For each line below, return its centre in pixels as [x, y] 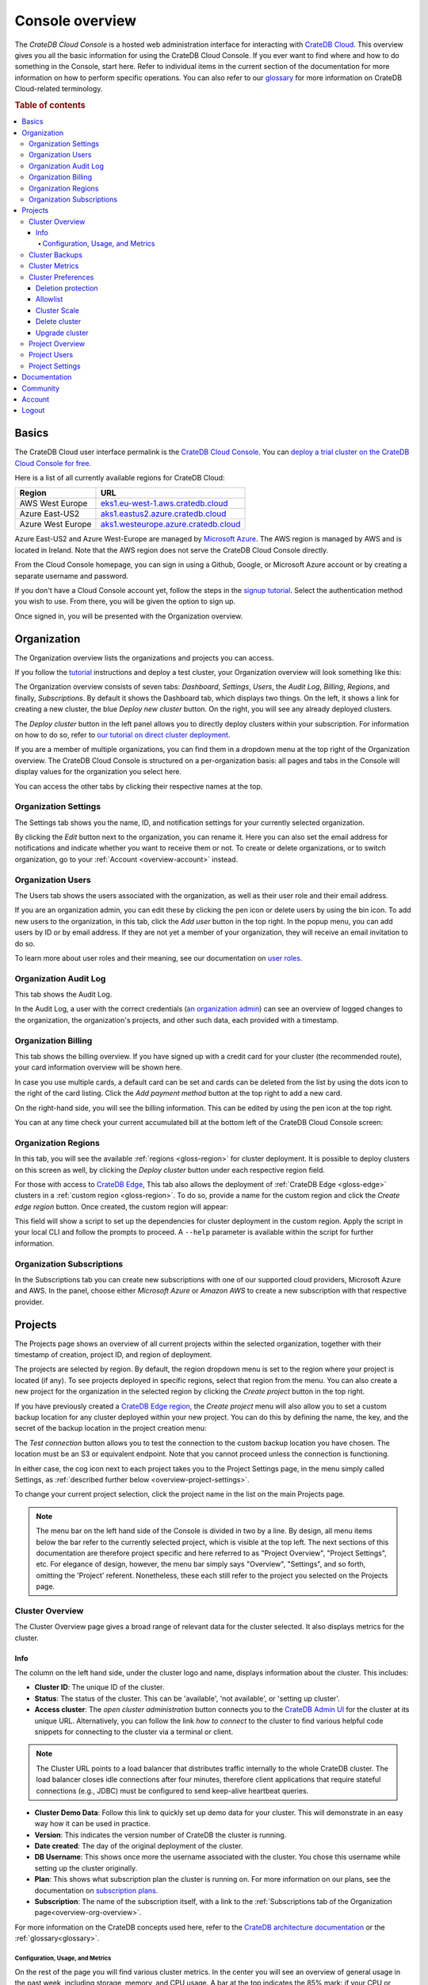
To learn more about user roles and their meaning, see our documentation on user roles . [159, 958]
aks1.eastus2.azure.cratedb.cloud [163, 514]
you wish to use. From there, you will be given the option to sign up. [125, 601]
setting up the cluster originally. [86, 1868]
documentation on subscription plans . [96, 1891]
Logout [33, 410]
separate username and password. [71, 576]
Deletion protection [67, 288]
